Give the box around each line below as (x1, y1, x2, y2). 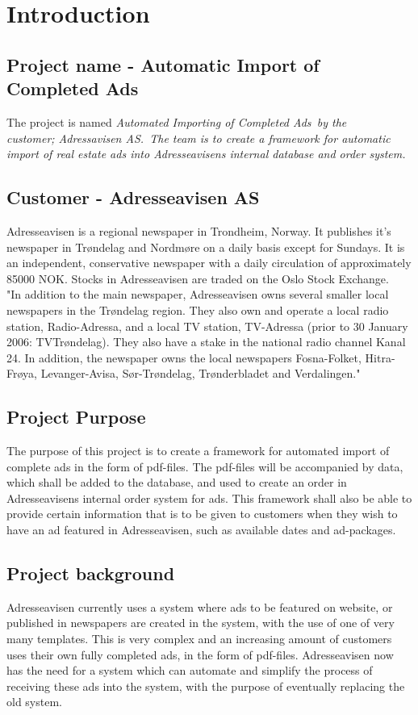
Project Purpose (6, 404, 146, 429)
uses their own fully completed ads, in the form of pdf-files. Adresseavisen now (6, 646, 394, 663)
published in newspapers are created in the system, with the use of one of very (6, 614, 395, 631)
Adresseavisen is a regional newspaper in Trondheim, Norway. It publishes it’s (6, 222, 391, 239)
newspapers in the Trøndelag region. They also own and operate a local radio (6, 301, 389, 318)
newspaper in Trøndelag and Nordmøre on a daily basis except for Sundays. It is (6, 238, 405, 255)
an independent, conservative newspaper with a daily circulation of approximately (6, 254, 412, 271)
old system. (6, 693, 62, 710)
